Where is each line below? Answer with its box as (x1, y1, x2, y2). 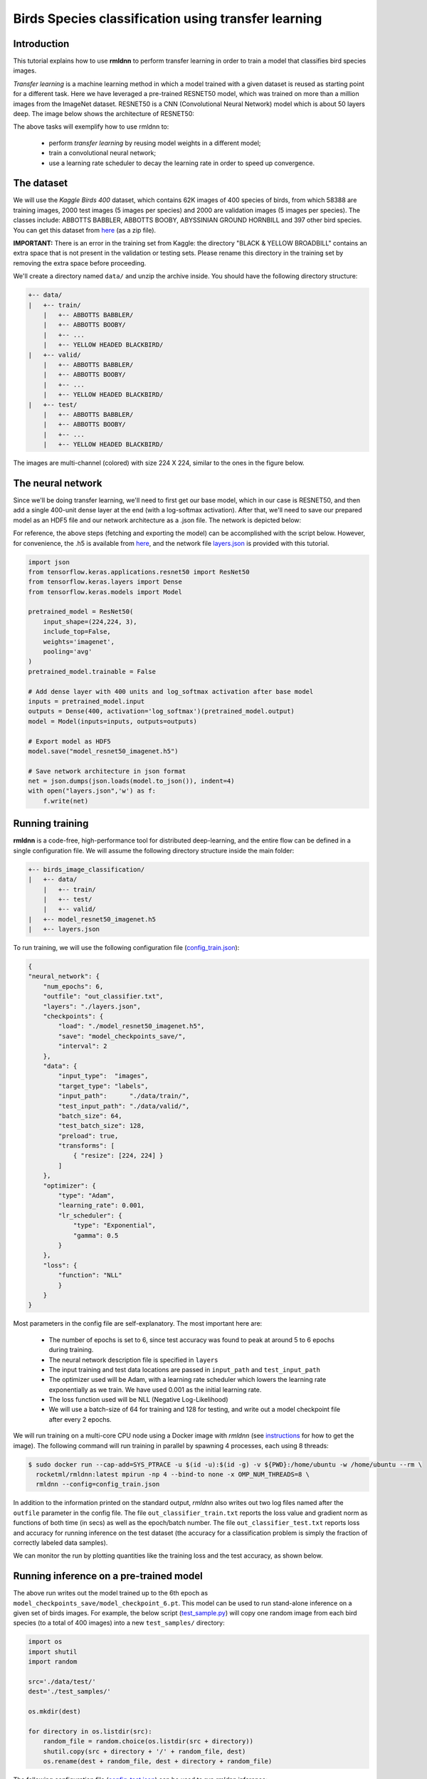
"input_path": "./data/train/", (58, 1092, 190, 1100)
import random (28, 1658, 78, 1666)
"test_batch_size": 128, (58, 1121, 145, 1130)
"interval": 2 (58, 1042, 107, 1050)
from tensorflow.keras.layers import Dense (28, 578, 183, 586)
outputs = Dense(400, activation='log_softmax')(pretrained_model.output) (28, 707, 295, 715)
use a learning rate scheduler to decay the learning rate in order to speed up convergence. (48, 159, 315, 167)
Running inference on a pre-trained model (13, 1570, 203, 1583)
